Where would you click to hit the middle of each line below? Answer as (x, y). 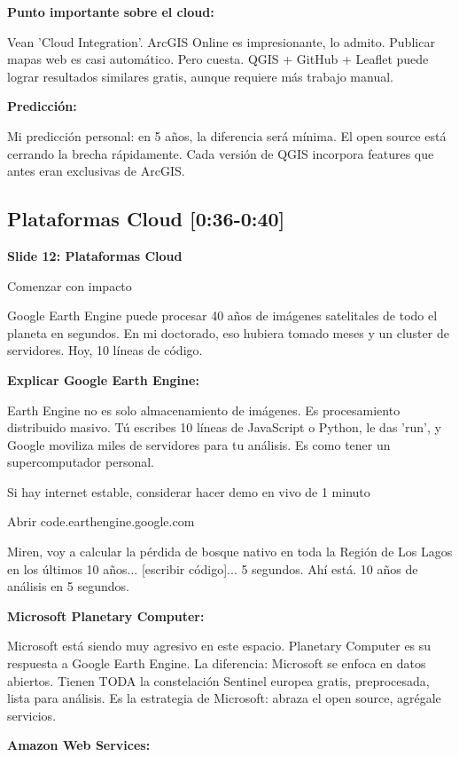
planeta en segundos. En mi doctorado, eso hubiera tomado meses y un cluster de (228, 332)
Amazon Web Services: (79, 745)
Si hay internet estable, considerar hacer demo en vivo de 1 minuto (189, 491)
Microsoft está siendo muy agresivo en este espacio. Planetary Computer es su (219, 646)
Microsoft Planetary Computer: (106, 615)
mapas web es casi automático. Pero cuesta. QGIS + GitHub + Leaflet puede (218, 59)
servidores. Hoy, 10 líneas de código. (105, 350)
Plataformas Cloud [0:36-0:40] (146, 219)
